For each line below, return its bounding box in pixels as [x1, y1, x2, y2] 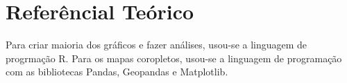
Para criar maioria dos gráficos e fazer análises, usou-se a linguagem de [6, 37, 307, 52]
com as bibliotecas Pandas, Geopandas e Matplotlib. [6, 64, 228, 79]
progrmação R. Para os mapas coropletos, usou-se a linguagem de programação [6, 50, 342, 65]
